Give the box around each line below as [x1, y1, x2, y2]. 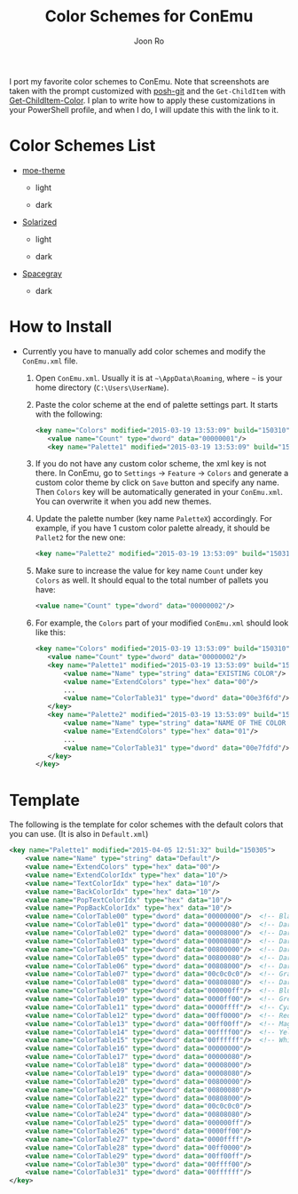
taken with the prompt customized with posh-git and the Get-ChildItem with [9, 85, 286, 96]
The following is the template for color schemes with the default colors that [9, 819, 284, 830]
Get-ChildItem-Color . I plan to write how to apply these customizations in [9, 95, 276, 106]
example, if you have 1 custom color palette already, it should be [35, 522, 271, 534]
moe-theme [21, 164, 66, 175]
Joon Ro [133, 36, 165, 46]
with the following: [35, 409, 104, 419]
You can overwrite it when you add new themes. [35, 496, 212, 507]
